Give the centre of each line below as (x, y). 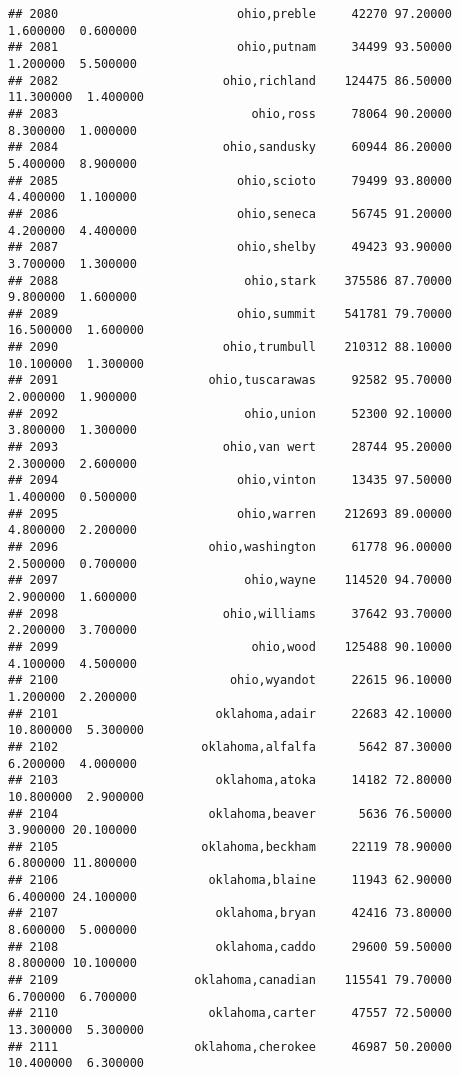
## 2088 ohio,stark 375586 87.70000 (230, 280)
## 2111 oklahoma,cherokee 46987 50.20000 (230, 1046)
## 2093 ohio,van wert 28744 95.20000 (230, 447)
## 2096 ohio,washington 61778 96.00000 (230, 547)
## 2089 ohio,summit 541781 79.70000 (230, 313)
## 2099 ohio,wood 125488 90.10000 (230, 646)
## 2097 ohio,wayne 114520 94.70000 (230, 580)
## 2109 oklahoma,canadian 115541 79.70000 (230, 980)
